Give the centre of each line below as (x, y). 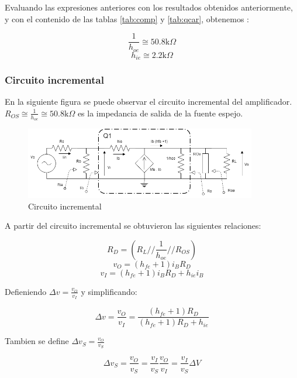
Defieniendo (26, 291)
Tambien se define (37, 341)
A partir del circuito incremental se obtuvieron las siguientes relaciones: (133, 226)
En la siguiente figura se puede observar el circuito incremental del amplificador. (148, 102)
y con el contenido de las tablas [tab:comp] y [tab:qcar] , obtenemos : (127, 18)
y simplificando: (109, 291)
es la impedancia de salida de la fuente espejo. (160, 113)
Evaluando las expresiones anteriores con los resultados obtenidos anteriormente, (149, 7)
